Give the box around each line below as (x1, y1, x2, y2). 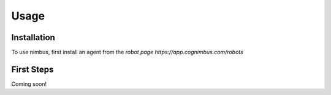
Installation (11, 32, 55, 43)
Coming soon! (11, 80, 47, 88)
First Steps (11, 64, 54, 74)
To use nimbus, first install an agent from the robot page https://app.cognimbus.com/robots (11, 49, 243, 56)
